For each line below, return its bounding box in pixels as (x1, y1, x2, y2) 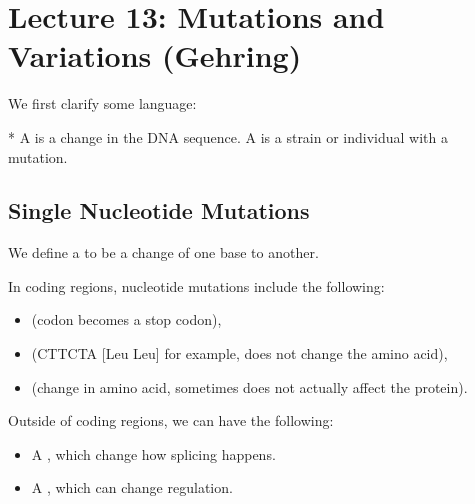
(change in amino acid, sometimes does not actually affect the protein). (31, 376, 468, 397)
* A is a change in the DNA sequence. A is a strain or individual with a (8, 126, 449, 147)
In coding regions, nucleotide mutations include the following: (8, 275, 385, 296)
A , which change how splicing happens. (31, 443, 276, 464)
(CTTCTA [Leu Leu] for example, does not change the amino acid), (31, 343, 448, 364)
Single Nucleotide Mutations (8, 195, 310, 226)
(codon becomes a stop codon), (31, 309, 222, 330)
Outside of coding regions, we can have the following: (8, 410, 334, 431)
